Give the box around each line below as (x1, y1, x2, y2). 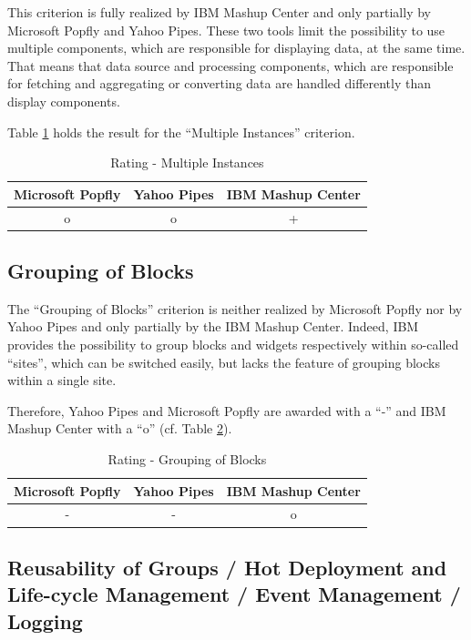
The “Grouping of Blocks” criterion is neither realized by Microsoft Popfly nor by (7, 299, 463, 318)
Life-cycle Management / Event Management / (7, 580, 461, 608)
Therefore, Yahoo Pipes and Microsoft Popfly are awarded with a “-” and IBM (7, 401, 446, 420)
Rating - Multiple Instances (110, 153, 264, 172)
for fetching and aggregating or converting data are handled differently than (7, 74, 432, 93)
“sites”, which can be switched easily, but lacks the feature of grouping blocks (7, 352, 440, 371)
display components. (7, 91, 120, 110)
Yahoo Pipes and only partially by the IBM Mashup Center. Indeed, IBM (7, 317, 419, 336)
